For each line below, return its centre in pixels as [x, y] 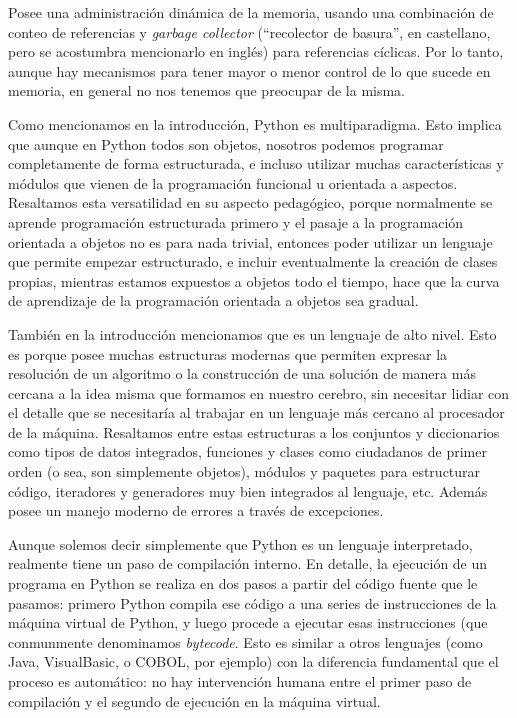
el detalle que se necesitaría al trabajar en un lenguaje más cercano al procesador [256, 412]
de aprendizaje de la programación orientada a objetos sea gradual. [213, 300]
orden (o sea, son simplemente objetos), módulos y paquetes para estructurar [244, 471]
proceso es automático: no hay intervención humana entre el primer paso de [240, 681]
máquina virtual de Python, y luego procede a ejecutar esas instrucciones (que [248, 622]
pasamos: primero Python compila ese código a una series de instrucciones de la [252, 602]
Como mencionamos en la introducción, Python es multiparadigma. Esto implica [255, 123]
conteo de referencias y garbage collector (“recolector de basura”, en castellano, [249, 31]
